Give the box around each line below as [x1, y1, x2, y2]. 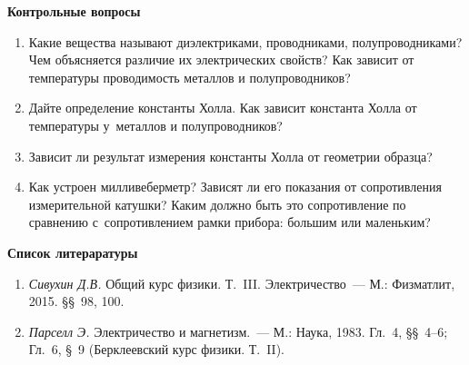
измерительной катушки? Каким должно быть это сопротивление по [28, 194, 406, 213]
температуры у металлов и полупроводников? [28, 115, 283, 134]
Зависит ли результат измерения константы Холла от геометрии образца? [28, 146, 433, 165]
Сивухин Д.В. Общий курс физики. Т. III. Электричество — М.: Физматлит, [28, 273, 455, 292]
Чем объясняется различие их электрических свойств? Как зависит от [28, 50, 414, 69]
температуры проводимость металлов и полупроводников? [28, 67, 351, 86]
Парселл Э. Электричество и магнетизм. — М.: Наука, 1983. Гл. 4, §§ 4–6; [28, 321, 448, 340]
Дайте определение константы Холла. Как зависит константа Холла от [28, 98, 417, 117]
